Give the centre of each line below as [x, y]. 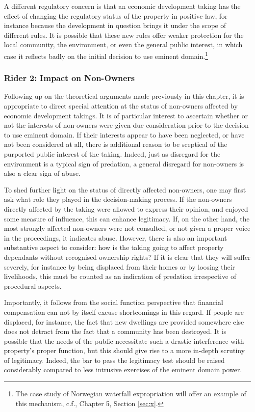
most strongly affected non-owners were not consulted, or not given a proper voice [127, 228]
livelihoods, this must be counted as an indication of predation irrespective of [120, 276]
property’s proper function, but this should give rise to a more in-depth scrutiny [125, 350]
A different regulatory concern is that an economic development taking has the [122, 6]
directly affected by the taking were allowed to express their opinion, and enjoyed [126, 208]
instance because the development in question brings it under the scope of [115, 25]
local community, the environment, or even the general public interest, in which [123, 44]
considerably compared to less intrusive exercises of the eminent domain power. [123, 370]
